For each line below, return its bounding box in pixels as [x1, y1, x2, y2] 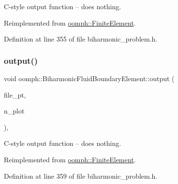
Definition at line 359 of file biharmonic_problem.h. [4, 170, 158, 181]
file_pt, [4, 89, 26, 99]
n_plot [4, 106, 25, 116]
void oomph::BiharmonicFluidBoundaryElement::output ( [4, 73, 175, 83]
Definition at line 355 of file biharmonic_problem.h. [4, 34, 158, 44]
